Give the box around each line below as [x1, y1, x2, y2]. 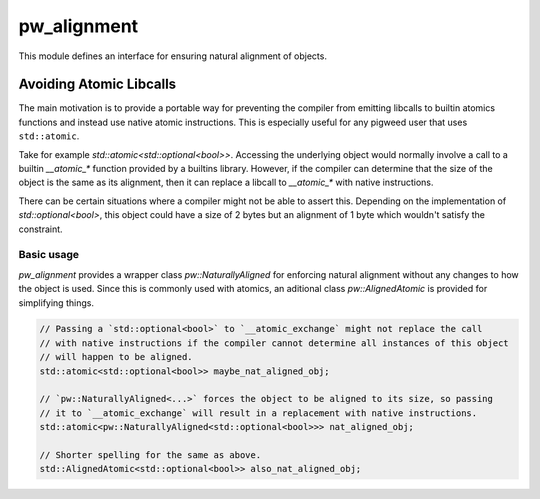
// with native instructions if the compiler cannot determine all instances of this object [39, 337, 509, 349]
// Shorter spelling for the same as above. [39, 450, 262, 460]
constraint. [18, 223, 64, 235]
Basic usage [18, 248, 80, 262]
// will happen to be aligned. [39, 351, 194, 363]
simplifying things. [18, 296, 95, 309]
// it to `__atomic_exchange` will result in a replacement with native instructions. [39, 407, 478, 419]
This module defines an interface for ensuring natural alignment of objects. [18, 50, 327, 62]
